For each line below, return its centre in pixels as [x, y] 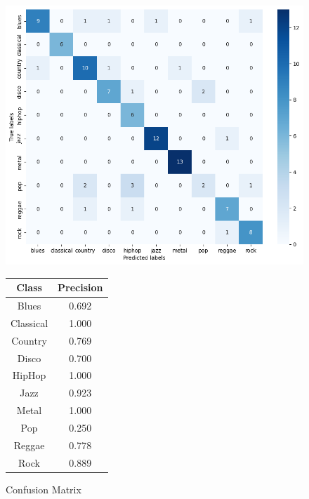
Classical [29, 322]
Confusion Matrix [44, 489]
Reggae [29, 445]
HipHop [29, 375]
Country [29, 340]
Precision [80, 287]
